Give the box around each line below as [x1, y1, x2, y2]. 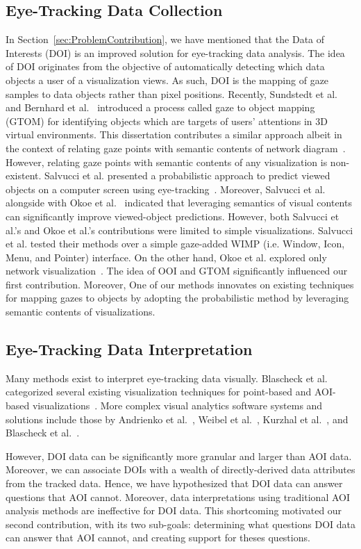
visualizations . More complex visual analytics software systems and [32, 398, 323, 413]
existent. [6, 168, 42, 183]
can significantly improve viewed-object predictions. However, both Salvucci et [6, 208, 339, 223]
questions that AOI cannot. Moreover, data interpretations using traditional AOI [6, 489, 350, 504]
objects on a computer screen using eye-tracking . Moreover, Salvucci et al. [6, 181, 326, 196]
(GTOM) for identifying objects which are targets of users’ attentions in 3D [6, 113, 328, 128]
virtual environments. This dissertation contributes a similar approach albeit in [6, 127, 342, 142]
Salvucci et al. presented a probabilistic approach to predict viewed [44, 168, 330, 183]
